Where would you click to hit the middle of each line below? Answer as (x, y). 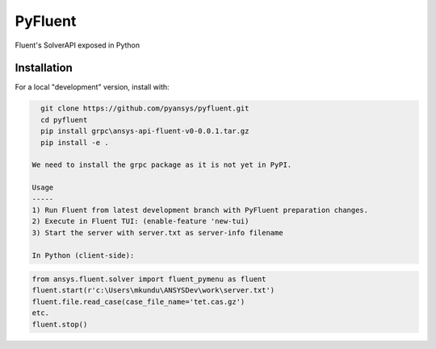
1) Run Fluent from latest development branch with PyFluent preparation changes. (200, 210)
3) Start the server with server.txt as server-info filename (157, 233)
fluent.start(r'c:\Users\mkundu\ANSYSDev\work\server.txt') (153, 291)
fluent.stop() (60, 324)
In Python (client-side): (83, 255)
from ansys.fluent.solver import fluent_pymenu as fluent (149, 279)
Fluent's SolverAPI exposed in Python (78, 45)
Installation (44, 68)
